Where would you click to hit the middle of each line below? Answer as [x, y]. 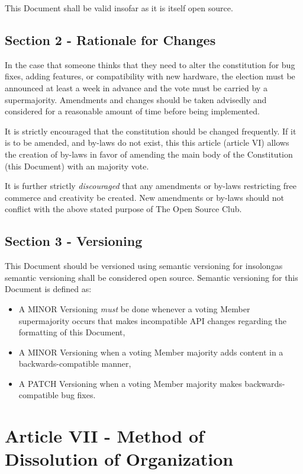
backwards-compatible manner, [75, 363]
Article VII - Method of [104, 436]
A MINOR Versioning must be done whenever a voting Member [134, 308]
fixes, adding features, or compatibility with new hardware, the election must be [150, 76]
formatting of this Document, [72, 332]
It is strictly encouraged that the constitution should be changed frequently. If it [151, 131]
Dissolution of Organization [119, 459]
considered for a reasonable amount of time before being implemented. [132, 111]
